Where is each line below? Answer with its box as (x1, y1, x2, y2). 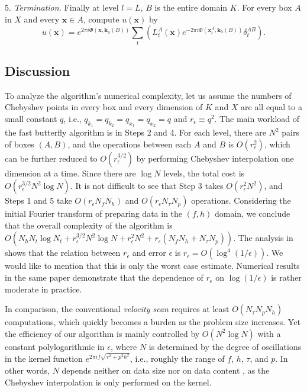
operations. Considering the (191, 194, 291, 207)
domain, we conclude (215, 207, 290, 220)
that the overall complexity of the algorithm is (5, 219, 173, 231)
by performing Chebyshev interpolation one (136, 152, 294, 164)
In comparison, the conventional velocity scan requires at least (5, 303, 230, 315)
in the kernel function (5, 352, 83, 365)
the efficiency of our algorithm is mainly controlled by (5, 327, 200, 339)
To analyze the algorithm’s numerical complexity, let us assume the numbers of (5, 89, 292, 101)
